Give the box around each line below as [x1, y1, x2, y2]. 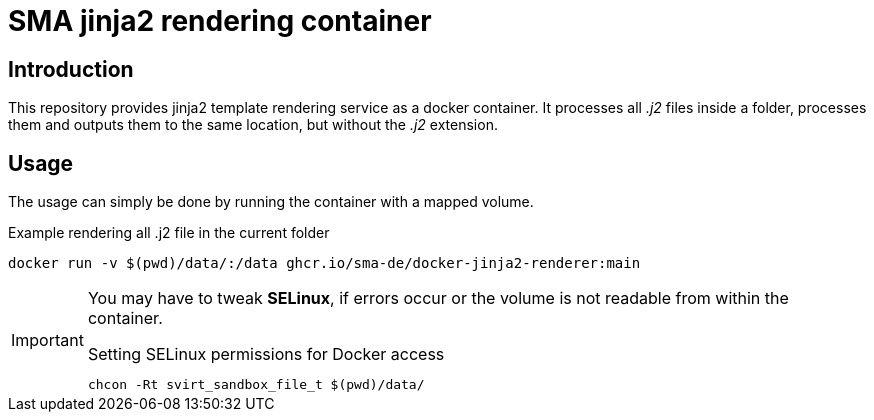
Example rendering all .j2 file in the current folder [8, 224, 330, 242]
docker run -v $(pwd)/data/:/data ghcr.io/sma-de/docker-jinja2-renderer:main [8, 255, 641, 272]
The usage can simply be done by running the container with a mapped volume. [8, 193, 534, 211]
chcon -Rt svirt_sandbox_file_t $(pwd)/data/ [87, 377, 425, 393]
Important [11, 330, 84, 351]
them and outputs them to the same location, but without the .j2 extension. [8, 116, 498, 134]
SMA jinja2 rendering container [8, 4, 432, 38]
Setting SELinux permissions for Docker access [87, 344, 445, 365]
